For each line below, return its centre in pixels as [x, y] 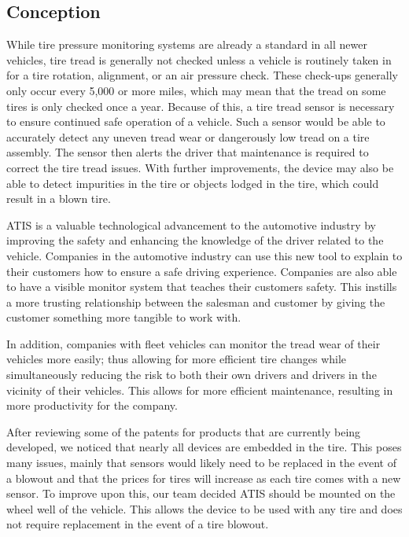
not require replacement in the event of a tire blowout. [138, 524]
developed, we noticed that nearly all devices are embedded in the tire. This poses [204, 447]
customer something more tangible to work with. [124, 317]
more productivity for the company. [92, 405]
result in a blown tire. [59, 199]
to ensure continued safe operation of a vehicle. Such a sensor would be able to [196, 121]
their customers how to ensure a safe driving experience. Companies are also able [202, 271]
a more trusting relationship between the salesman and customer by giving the [196, 302]
